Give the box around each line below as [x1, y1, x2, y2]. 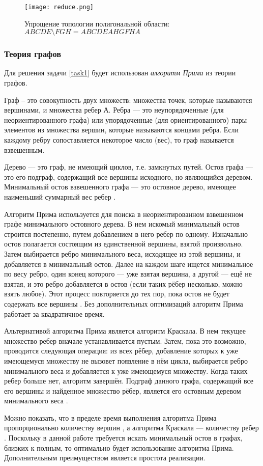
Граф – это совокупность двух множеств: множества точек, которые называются [4, 94, 252, 105]
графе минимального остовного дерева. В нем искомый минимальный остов [4, 218, 240, 229]
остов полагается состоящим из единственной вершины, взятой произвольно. [4, 238, 243, 249]
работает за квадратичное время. [4, 308, 105, 319]
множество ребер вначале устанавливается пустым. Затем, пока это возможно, [4, 335, 246, 346]
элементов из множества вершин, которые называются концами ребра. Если [4, 124, 239, 135]
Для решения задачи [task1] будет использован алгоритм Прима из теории [4, 67, 236, 78]
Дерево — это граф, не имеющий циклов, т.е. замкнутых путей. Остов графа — [4, 161, 253, 172]
